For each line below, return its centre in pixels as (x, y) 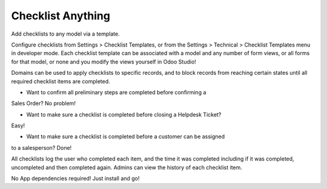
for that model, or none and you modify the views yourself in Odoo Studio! (104, 62)
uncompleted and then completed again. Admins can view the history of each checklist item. (127, 167)
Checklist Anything (61, 16)
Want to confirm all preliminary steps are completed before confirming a (116, 92)
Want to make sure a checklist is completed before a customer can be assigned (126, 136)
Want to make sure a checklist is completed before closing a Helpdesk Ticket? (124, 114)
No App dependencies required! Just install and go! (75, 179)
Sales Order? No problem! (43, 103)
